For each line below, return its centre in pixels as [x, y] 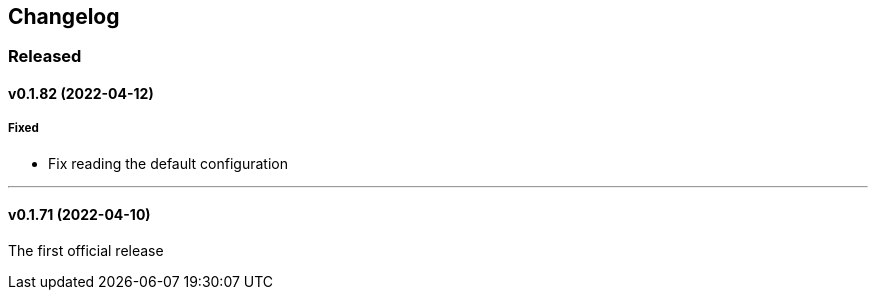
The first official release [86, 251]
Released [45, 56]
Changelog [64, 16]
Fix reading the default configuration [168, 163]
